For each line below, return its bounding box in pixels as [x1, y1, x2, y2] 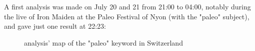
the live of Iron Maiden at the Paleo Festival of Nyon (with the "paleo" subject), [4, 11, 249, 21]
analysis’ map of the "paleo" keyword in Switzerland [24, 37, 183, 48]
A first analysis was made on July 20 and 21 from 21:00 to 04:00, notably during [4, 1, 251, 11]
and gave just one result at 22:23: [4, 21, 106, 31]
